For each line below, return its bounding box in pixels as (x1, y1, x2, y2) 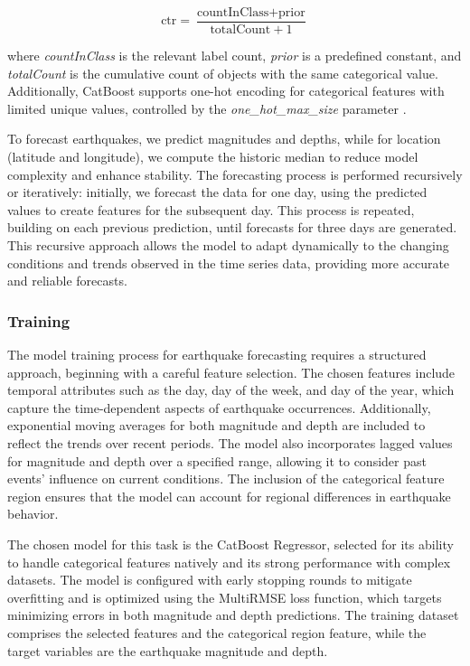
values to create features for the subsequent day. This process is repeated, (7, 200, 415, 219)
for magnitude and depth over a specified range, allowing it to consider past (7, 451, 427, 470)
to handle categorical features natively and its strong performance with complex (7, 552, 451, 571)
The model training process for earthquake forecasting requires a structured (7, 345, 427, 363)
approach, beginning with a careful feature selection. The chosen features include (7, 362, 456, 381)
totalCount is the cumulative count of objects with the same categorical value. (7, 63, 438, 82)
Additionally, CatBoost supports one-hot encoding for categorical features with (7, 81, 445, 100)
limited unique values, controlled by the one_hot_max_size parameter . (7, 98, 407, 117)
